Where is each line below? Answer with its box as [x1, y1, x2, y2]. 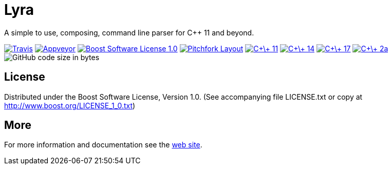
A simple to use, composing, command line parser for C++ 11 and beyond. [4, 28, 254, 37]
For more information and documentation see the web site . [4, 140, 202, 149]
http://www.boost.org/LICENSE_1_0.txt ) [4, 101, 136, 110]
